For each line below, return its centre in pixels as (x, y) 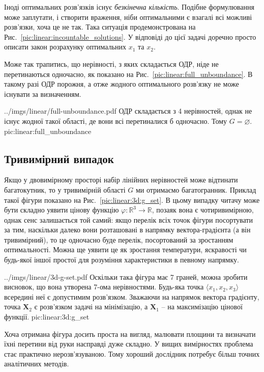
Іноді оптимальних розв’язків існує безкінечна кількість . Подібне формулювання (129, 7)
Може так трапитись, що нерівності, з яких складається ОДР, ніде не (111, 63)
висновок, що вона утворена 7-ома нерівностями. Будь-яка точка (104, 287)
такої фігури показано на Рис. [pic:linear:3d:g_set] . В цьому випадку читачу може (132, 200)
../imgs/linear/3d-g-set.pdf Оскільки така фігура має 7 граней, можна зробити (126, 276)
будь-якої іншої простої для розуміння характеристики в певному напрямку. (122, 260)
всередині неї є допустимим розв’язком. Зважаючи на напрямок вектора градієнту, (132, 296)
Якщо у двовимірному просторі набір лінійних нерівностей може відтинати (121, 180)
